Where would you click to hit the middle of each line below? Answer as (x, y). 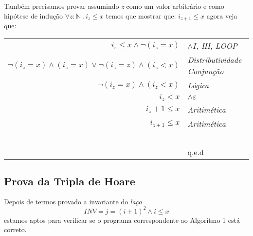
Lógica (198, 85)
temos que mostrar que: (141, 15)
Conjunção (206, 71)
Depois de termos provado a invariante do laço (73, 201)
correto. (15, 229)
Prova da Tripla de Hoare (70, 181)
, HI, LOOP (217, 45)
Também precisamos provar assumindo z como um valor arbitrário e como (114, 6)
